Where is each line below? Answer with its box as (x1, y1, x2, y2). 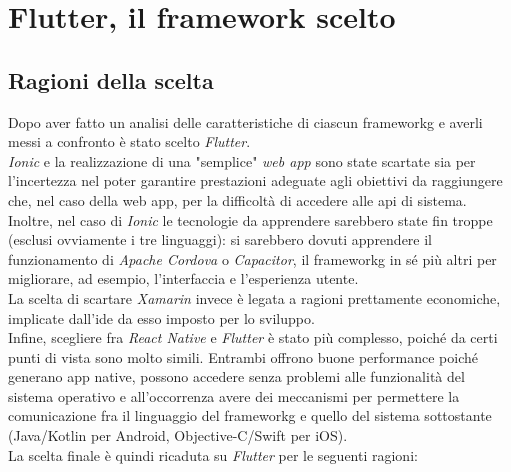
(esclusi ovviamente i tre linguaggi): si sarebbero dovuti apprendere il (8, 229, 433, 250)
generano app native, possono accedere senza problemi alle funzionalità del (8, 366, 465, 387)
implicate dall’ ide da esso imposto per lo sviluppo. (8, 307, 315, 328)
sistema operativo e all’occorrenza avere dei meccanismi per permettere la (8, 385, 460, 406)
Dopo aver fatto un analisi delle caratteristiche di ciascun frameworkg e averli (8, 111, 483, 132)
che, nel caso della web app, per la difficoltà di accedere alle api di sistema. (8, 189, 467, 210)
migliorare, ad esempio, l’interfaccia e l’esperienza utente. (8, 268, 359, 289)
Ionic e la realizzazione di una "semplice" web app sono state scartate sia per (8, 150, 476, 171)
